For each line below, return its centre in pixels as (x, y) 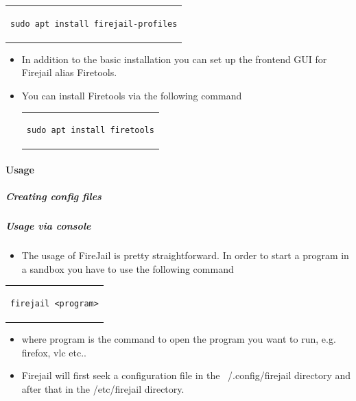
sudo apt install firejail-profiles (94, 24)
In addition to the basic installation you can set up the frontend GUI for (174, 59)
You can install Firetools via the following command (132, 96)
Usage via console (48, 226)
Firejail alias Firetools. (69, 72)
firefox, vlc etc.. (54, 352)
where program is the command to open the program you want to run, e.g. (179, 339)
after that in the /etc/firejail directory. (103, 389)
